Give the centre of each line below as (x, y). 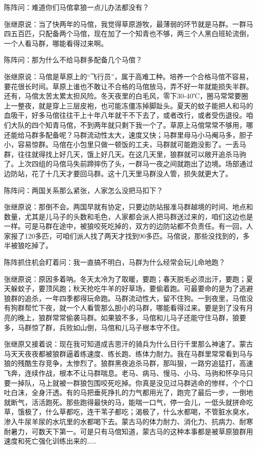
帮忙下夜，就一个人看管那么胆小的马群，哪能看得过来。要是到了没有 (135, 308)
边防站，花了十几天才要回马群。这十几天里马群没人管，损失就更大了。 (118, 173)
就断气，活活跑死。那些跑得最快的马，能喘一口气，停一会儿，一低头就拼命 (125, 402)
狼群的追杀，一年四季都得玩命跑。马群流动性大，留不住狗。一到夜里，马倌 (125, 298)
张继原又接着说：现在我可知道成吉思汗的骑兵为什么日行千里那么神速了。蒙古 (128, 344)
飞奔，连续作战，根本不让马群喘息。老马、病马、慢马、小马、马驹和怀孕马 (125, 373)
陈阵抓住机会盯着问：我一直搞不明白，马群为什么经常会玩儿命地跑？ (115, 262)
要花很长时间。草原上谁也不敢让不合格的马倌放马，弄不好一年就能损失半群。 (128, 86)
